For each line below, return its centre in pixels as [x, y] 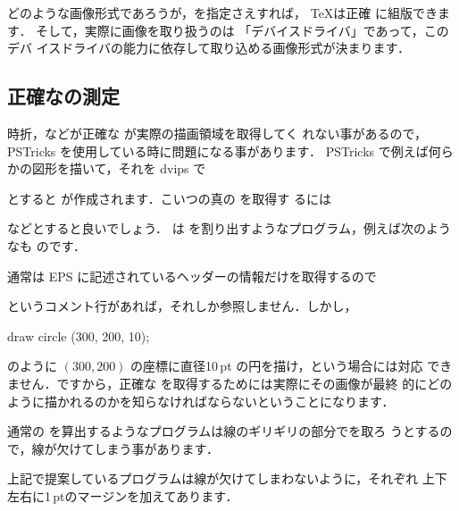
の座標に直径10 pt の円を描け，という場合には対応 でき [292, 366]
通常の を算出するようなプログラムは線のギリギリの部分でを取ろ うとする [224, 431]
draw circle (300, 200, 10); [79, 335]
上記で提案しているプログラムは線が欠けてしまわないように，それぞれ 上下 [227, 478]
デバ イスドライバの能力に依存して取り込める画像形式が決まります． [209, 48]
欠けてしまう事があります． [138, 448]
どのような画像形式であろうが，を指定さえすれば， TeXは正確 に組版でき [223, 13]
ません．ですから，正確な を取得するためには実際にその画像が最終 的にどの [230, 383]
